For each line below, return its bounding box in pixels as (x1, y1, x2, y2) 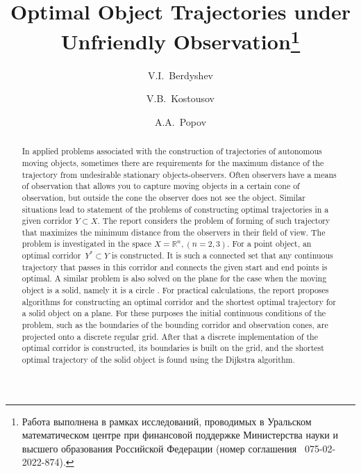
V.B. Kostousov (146, 91, 215, 106)
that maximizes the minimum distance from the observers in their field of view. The (22, 226, 326, 238)
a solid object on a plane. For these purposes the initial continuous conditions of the (22, 307, 326, 319)
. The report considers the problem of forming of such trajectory (97, 215, 330, 227)
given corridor (22, 215, 72, 227)
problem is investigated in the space (22, 238, 151, 250)
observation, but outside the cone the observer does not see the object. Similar (22, 191, 305, 203)
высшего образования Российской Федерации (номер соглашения (22, 441, 297, 455)
